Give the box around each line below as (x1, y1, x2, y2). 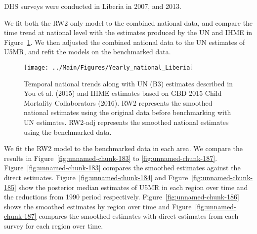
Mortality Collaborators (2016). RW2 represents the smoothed (24, 97, 213, 108)
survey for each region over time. (4, 220, 103, 231)
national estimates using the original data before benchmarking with (24, 107, 231, 117)
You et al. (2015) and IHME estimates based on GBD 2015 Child (24, 88, 222, 98)
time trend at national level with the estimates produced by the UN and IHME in (4, 27, 253, 38)
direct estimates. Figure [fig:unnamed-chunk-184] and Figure (4, 172, 188, 182)
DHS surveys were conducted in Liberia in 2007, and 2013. (4, 1, 181, 11)
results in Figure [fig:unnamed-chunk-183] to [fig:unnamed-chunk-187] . (4, 153, 217, 163)
